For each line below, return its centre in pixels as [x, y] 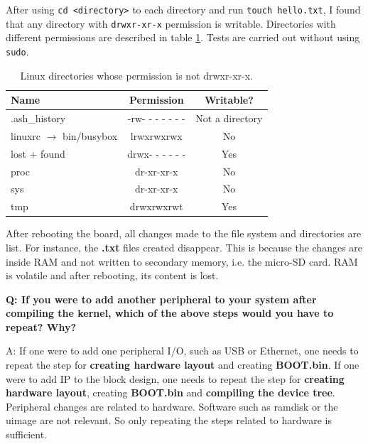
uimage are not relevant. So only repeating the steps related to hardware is [169, 420]
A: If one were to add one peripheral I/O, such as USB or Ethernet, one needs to [182, 351]
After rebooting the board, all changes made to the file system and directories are [184, 233]
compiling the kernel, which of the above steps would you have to [170, 313]
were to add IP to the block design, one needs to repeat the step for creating [175, 378]
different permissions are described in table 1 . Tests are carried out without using [183, 37]
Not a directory [229, 118]
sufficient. [27, 434]
